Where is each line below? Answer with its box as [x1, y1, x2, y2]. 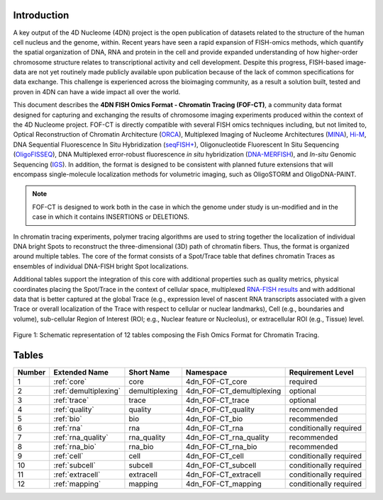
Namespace [185, 367, 228, 377]
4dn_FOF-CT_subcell [185, 460, 257, 470]
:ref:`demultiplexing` [53, 386, 121, 396]
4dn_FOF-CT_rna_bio [185, 441, 257, 451]
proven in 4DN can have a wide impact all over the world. [13, 87, 181, 96]
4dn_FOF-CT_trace [185, 395, 250, 405]
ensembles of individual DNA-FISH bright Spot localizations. [13, 262, 189, 271]
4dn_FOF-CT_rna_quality [185, 432, 270, 442]
